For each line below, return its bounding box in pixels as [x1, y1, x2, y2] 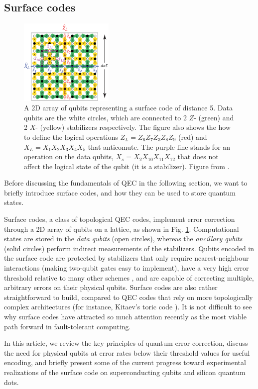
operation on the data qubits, [24, 151, 114, 162]
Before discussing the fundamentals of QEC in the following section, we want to [4, 178, 248, 188]
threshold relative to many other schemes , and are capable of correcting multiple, [4, 272, 254, 283]
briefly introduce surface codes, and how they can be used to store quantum [4, 187, 236, 197]
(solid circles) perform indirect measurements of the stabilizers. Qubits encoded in [4, 243, 255, 253]
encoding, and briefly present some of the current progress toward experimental [4, 357, 246, 368]
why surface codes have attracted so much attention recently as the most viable [4, 311, 247, 321]
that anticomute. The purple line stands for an [88, 141, 231, 152]
